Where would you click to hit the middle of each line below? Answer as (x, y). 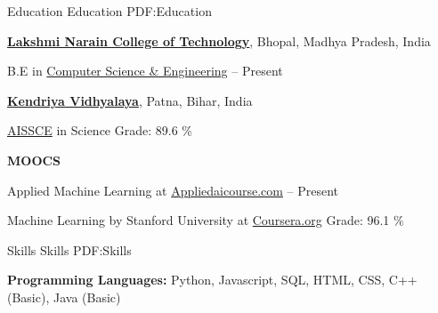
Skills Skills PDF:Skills (69, 249)
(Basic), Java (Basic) (64, 297)
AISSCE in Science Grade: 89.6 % (100, 130)
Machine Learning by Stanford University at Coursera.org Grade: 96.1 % (206, 220)
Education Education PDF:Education (109, 11)
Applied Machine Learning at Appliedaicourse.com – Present (173, 190)
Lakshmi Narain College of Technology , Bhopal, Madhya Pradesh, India (219, 40)
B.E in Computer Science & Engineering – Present (145, 71)
